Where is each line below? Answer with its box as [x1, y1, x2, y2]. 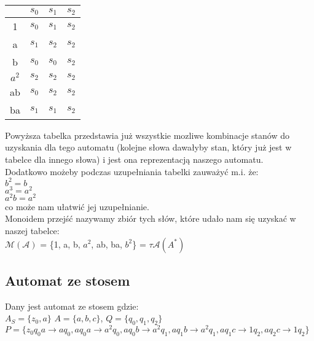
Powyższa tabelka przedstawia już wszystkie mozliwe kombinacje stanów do [5, 128, 289, 141]
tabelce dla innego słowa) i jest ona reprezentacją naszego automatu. [5, 152, 264, 165]
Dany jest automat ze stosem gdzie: [5, 299, 139, 312]
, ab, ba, [91, 237, 122, 250]
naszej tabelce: [5, 224, 60, 237]
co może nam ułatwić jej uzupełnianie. [5, 200, 149, 213]
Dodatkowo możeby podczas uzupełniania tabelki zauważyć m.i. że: [5, 165, 259, 178]
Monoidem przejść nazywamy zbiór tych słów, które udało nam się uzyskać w [5, 212, 296, 225]
